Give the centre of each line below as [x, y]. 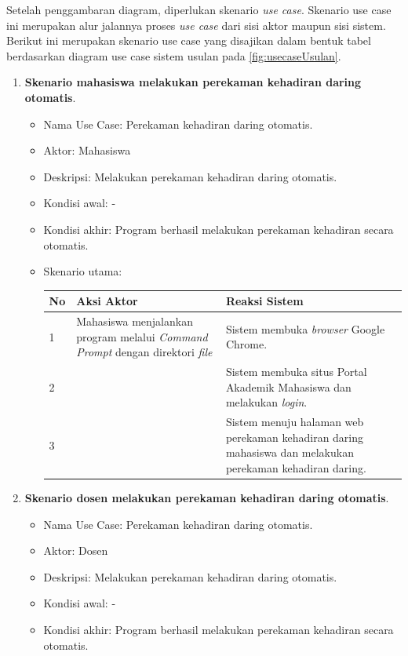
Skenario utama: [83, 271]
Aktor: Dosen [76, 550]
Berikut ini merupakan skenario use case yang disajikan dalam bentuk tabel [189, 40]
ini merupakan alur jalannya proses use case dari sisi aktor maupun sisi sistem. [196, 25]
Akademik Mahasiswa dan [288, 386]
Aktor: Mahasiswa [87, 150]
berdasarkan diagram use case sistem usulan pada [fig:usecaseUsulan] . [174, 55]
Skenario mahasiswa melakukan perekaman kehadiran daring [193, 82]
